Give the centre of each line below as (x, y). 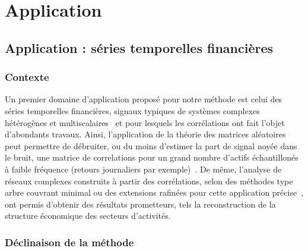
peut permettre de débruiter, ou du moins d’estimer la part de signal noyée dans (151, 145)
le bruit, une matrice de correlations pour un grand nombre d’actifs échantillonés (152, 157)
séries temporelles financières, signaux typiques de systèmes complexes (132, 110)
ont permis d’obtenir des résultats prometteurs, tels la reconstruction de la (140, 204)
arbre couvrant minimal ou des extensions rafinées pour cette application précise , (154, 192)
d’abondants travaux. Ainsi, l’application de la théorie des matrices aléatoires (145, 134)
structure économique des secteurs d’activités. (88, 216)
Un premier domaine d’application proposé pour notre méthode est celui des (144, 99)
